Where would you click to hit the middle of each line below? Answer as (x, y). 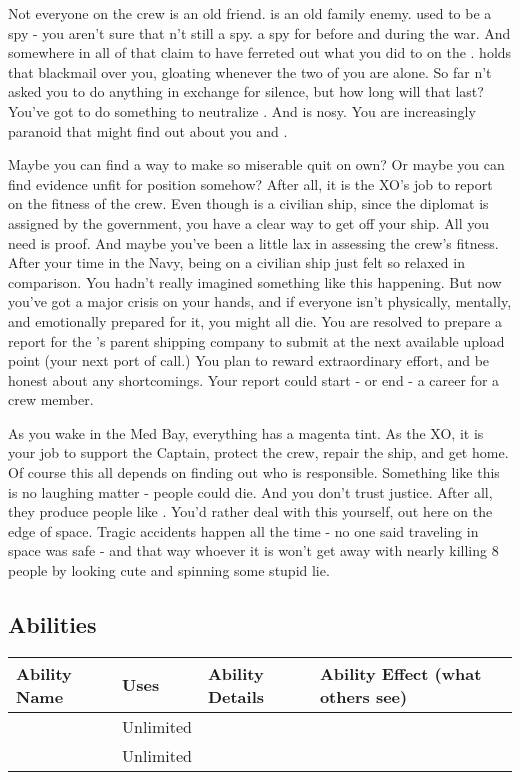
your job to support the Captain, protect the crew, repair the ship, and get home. (258, 452)
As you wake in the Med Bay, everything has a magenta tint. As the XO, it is (246, 432)
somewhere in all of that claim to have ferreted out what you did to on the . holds (260, 52)
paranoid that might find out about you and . (148, 130)
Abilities (52, 624)
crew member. (51, 399)
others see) (363, 696)
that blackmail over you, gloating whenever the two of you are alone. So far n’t (250, 71)
